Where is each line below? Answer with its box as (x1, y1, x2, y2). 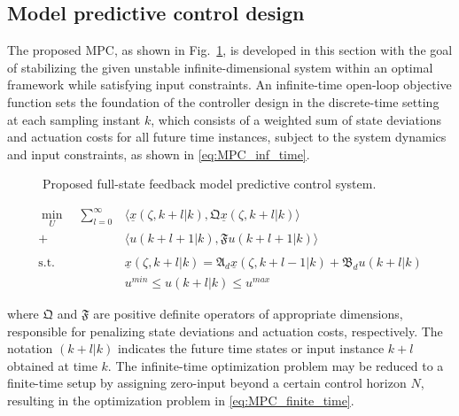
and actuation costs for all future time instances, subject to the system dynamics (7, 127, 447, 146)
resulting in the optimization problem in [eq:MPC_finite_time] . (7, 390, 354, 409)
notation (7, 339, 53, 358)
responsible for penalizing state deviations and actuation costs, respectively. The (7, 321, 443, 340)
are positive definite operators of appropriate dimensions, (93, 304, 403, 322)
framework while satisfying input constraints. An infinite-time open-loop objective (7, 75, 452, 94)
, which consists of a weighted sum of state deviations (151, 110, 442, 128)
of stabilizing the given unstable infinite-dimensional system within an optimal (7, 58, 433, 76)
